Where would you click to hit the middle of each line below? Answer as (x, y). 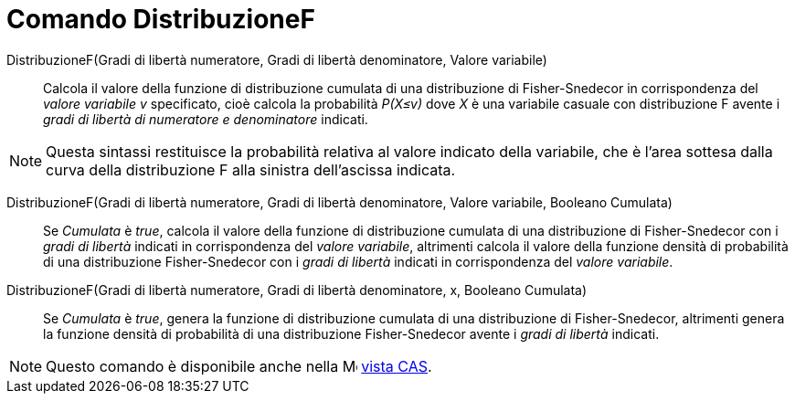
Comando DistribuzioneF (161, 19)
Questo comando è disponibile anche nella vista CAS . (239, 366)
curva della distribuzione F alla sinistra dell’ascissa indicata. (251, 169)
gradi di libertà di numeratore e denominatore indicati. (206, 119)
